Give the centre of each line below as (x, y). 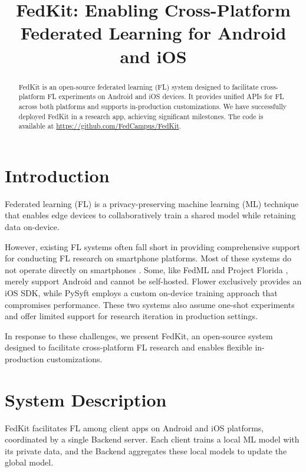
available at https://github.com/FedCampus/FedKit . (100, 126)
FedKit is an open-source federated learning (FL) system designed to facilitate (139, 86)
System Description (86, 399)
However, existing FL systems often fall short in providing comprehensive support (152, 246)
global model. (29, 462)
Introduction (57, 175)
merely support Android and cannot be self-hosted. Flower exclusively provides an (153, 281)
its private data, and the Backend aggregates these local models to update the (146, 450)
